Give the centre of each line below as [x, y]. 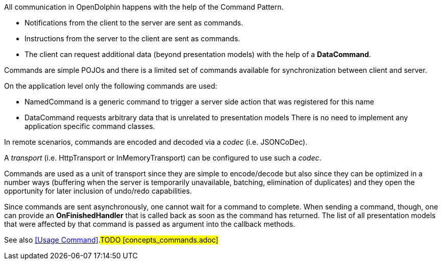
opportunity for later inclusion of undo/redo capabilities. [98, 191]
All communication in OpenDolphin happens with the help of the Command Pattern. [144, 7]
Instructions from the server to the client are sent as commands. [132, 38]
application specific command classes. [90, 126]
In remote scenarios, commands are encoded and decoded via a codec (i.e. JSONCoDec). [156, 142]
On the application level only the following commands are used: [111, 86]
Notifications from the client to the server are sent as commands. [134, 23]
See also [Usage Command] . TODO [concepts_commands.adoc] [111, 240]
